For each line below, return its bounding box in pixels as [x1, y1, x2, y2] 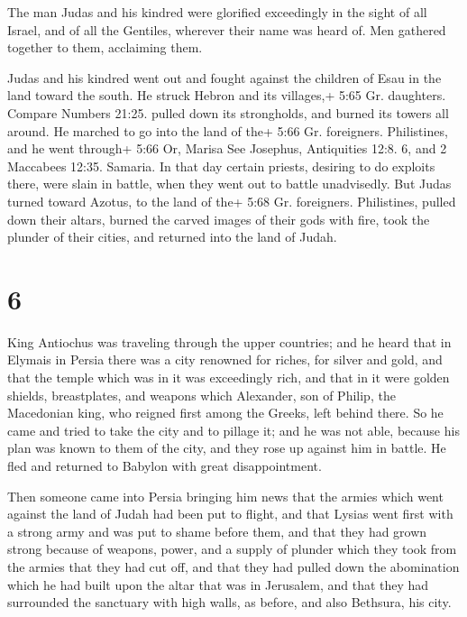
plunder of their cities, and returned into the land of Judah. [7, 227, 337, 246]
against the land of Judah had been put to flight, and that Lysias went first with [7, 504, 453, 523]
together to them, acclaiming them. [7, 38, 203, 57]
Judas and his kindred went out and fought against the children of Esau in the [7, 68, 442, 87]
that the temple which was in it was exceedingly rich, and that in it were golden [7, 368, 450, 387]
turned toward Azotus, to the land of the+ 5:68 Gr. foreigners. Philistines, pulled [7, 191, 456, 210]
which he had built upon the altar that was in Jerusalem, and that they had [7, 575, 429, 594]
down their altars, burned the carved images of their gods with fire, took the [7, 209, 430, 228]
